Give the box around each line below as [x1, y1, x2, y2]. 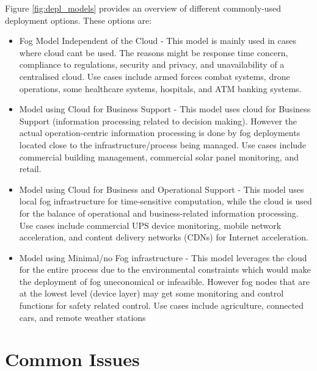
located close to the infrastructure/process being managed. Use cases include [19, 138, 307, 151]
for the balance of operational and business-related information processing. [19, 206, 299, 219]
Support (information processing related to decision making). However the [19, 114, 297, 127]
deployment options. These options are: [5, 13, 152, 26]
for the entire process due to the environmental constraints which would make [19, 263, 311, 276]
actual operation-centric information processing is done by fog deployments [19, 126, 301, 139]
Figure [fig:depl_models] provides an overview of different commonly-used [5, 2, 282, 14]
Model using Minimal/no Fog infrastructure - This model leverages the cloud [19, 251, 307, 264]
